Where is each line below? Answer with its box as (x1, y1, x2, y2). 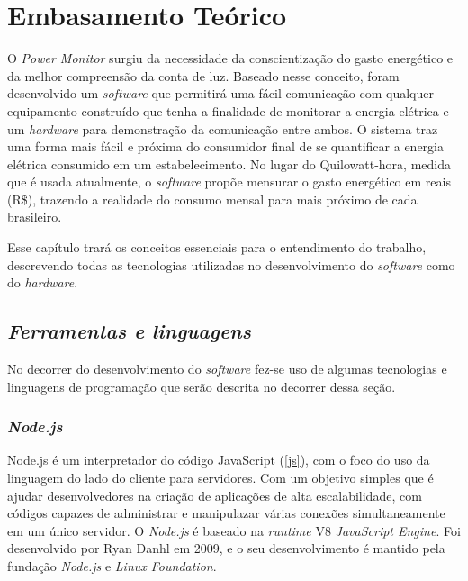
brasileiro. (7, 207, 62, 226)
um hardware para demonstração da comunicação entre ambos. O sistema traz (7, 119, 438, 138)
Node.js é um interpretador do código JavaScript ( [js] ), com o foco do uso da (7, 450, 430, 469)
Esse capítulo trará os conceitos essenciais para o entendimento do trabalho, (7, 238, 427, 257)
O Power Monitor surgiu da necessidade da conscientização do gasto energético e (7, 49, 454, 68)
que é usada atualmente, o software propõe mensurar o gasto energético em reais (7, 172, 451, 191)
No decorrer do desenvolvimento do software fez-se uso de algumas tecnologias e (7, 359, 447, 378)
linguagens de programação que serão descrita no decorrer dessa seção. (7, 377, 396, 395)
